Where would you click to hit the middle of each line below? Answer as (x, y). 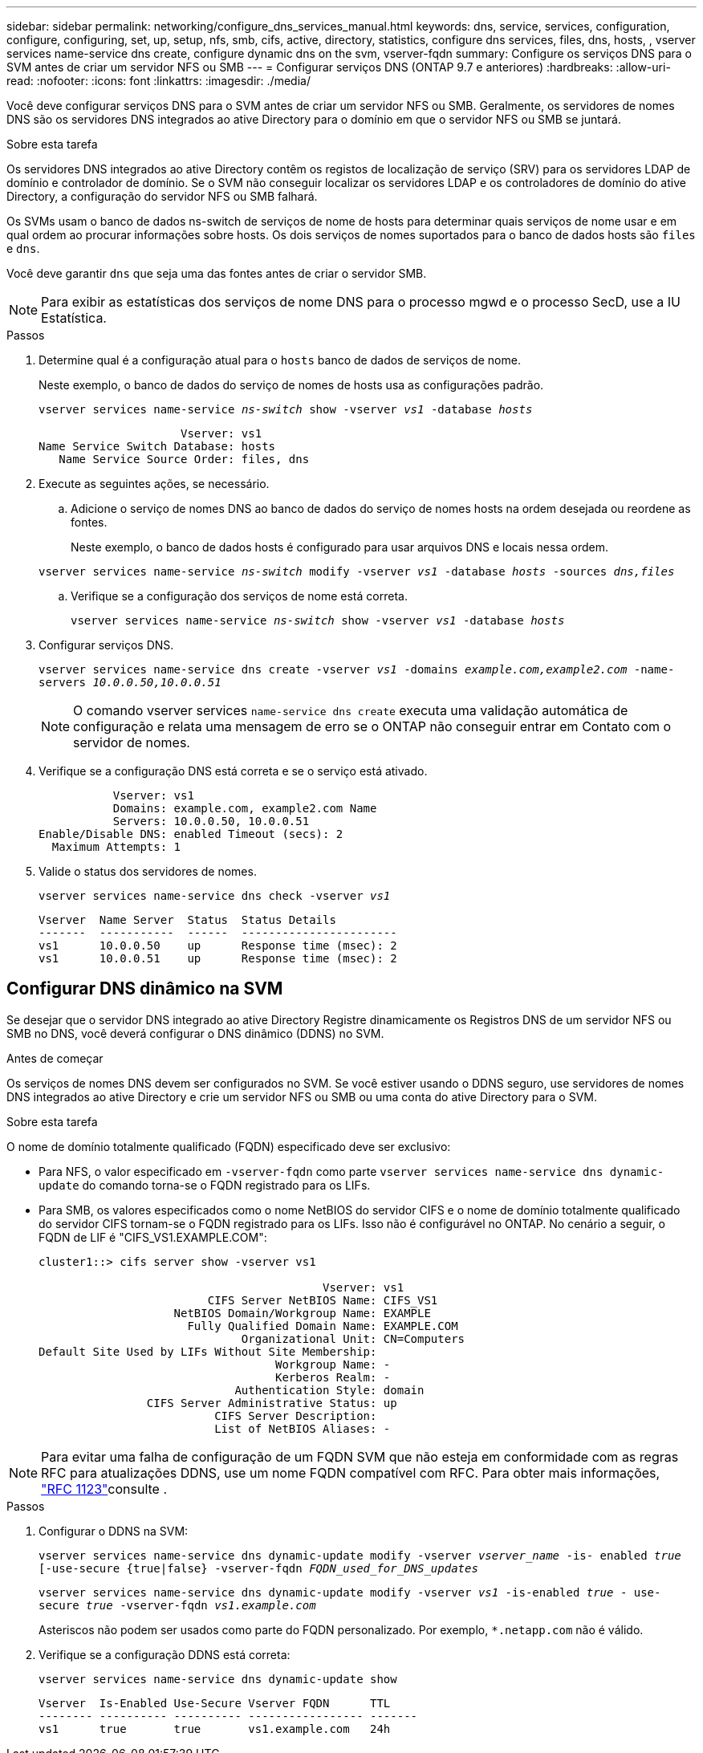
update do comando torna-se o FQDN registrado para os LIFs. (205, 1185)
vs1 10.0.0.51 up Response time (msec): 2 (218, 958)
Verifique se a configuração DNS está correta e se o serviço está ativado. (233, 771)
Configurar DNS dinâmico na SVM (145, 989)
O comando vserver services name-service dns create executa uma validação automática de (351, 710)
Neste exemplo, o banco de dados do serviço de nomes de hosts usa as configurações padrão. (291, 385)
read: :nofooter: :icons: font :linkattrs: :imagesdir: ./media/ (158, 81)
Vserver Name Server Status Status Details (187, 920)
